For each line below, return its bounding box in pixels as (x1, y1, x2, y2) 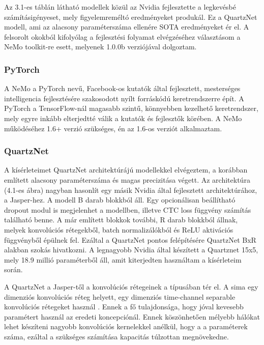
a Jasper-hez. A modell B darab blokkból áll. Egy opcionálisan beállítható (4, 194, 236, 205)
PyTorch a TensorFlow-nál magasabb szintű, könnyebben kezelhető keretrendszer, (4, 103, 258, 113)
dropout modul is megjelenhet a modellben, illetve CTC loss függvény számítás (4, 204, 251, 215)
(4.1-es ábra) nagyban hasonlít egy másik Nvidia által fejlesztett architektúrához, (4, 184, 257, 195)
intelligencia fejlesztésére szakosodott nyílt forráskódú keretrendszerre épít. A (4, 93, 244, 103)
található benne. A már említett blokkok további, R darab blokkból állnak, (4, 214, 238, 225)
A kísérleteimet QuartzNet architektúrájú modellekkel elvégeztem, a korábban (4, 164, 248, 175)
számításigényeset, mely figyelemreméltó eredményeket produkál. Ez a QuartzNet (4, 11, 257, 22)
